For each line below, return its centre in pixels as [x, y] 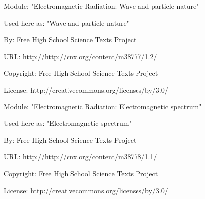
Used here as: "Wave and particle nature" [67, 23]
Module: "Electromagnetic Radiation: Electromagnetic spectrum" [103, 106]
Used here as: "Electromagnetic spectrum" [68, 123]
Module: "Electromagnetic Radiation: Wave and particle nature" [102, 6]
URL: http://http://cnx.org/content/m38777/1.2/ [81, 56]
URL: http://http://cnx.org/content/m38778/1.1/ [81, 156]
